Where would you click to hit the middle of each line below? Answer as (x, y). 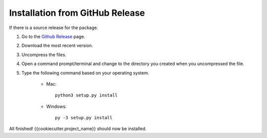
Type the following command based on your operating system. (85, 73)
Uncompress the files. (44, 55)
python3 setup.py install (87, 95)
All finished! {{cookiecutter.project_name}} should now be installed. (78, 129)
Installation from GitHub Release (77, 13)
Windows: (56, 106)
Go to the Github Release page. (53, 36)
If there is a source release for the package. (54, 28)
